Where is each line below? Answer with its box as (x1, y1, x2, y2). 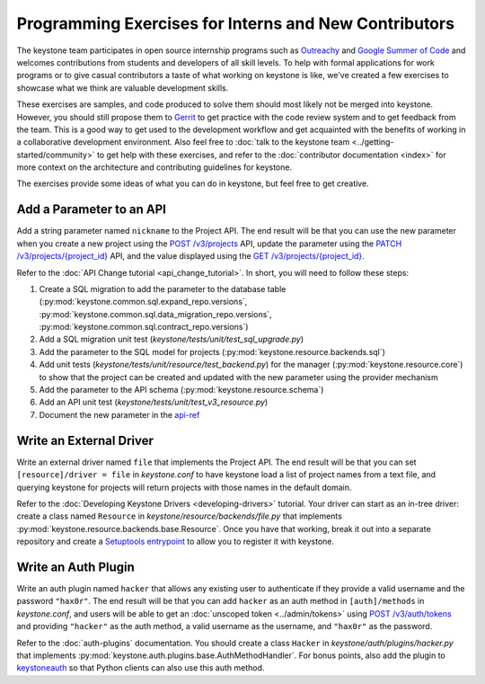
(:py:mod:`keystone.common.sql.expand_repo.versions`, (39, 297, 248, 307)
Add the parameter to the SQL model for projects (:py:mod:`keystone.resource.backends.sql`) (39, 346, 386, 357)
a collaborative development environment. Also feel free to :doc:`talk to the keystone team (16, 137, 350, 147)
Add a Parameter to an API (16, 202, 166, 218)
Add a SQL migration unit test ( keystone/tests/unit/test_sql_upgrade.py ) (39, 333, 304, 345)
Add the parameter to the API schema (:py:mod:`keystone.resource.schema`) (39, 385, 324, 395)
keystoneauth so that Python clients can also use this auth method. (16, 662, 265, 673)
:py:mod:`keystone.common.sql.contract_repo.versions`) (39, 322, 249, 333)
